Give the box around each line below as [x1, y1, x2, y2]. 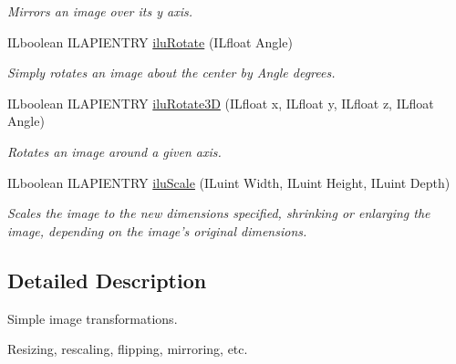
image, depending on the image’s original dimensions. [7, 221, 307, 240]
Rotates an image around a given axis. [7, 141, 222, 161]
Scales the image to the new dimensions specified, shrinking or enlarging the [7, 203, 430, 223]
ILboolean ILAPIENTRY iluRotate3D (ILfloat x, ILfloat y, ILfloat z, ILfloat [7, 93, 434, 112]
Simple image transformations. [7, 308, 178, 328]
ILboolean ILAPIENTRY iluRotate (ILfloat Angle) [7, 32, 293, 51]
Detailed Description [7, 265, 207, 294]
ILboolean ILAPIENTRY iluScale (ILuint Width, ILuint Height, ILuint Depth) [7, 172, 451, 192]
